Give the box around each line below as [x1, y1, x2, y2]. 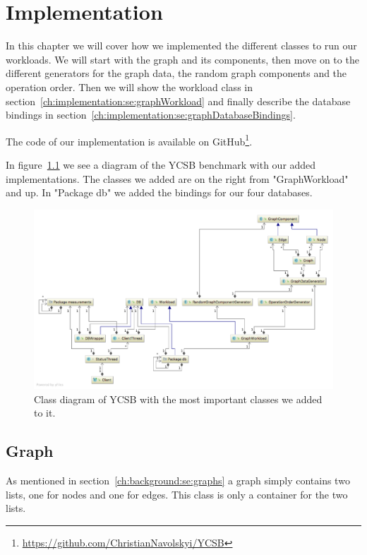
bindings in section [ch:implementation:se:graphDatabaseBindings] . [6, 107, 296, 122]
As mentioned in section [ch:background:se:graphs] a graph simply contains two [6, 472, 350, 487]
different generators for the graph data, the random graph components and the [6, 66, 347, 80]
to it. [34, 405, 56, 420]
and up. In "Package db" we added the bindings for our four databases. [6, 185, 313, 200]
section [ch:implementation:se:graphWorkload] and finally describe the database [6, 93, 351, 108]
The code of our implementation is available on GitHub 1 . [6, 131, 253, 148]
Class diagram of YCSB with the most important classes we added [34, 391, 323, 406]
